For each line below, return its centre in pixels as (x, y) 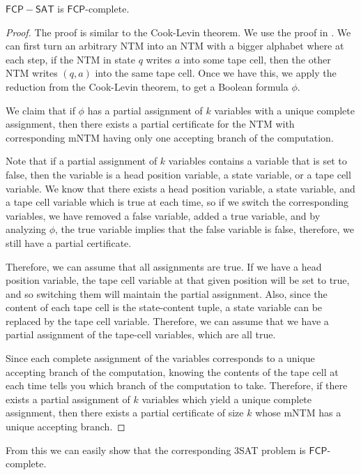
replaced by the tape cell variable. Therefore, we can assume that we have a (167, 321)
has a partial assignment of (145, 110)
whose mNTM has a (298, 413)
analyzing (26, 229)
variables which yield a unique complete (227, 399)
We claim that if (40, 110)
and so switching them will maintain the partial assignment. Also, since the (167, 293)
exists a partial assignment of (68, 399)
